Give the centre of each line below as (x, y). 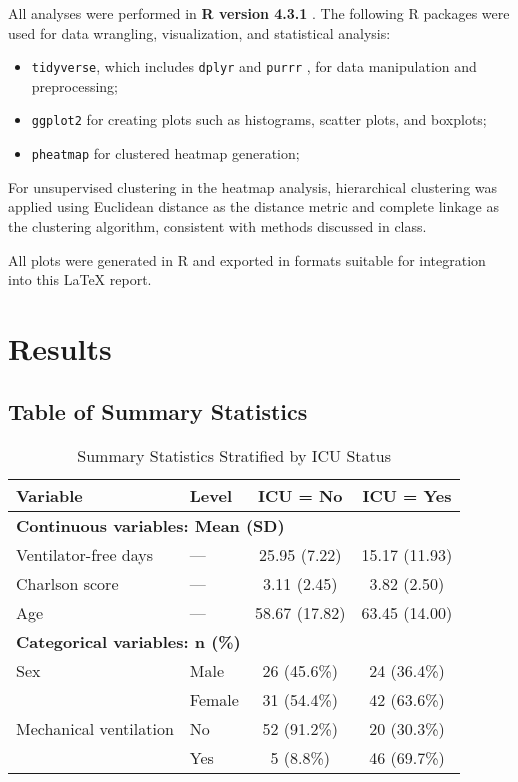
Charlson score (67, 584)
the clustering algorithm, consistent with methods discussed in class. (217, 225)
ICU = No (300, 496)
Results (60, 347)
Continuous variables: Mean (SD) (150, 526)
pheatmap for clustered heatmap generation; (165, 153)
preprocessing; (74, 85)
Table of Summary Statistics (158, 411)
